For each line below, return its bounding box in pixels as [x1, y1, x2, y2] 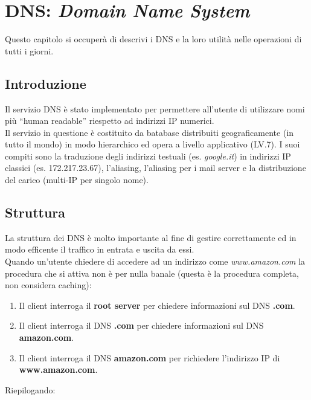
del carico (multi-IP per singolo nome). [5, 173, 149, 186]
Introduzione [5, 74, 86, 92]
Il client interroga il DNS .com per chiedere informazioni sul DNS [19, 319, 264, 332]
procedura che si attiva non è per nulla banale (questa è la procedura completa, [5, 266, 299, 279]
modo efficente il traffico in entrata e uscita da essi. [5, 243, 194, 256]
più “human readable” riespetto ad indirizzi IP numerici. [5, 114, 214, 127]
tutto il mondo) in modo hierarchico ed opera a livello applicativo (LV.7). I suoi [5, 138, 300, 150]
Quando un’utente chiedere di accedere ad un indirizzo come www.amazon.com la [5, 255, 306, 268]
